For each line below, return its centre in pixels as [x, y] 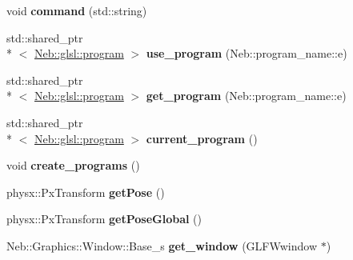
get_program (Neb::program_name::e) [246, 96]
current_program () [202, 138]
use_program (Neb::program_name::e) [247, 53]
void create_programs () [73, 165]
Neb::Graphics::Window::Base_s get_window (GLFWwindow [162, 245]
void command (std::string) [77, 10]
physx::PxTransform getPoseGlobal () [104, 219]
